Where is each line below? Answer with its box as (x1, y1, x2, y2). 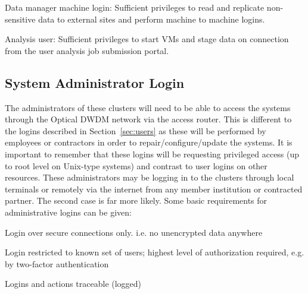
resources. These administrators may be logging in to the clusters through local (5, 171, 294, 184)
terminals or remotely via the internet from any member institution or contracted (5, 182, 303, 195)
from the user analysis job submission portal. (5, 44, 169, 56)
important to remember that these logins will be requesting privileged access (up (5, 147, 300, 160)
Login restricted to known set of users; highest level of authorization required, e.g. (5, 246, 304, 258)
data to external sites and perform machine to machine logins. (38, 12, 265, 25)
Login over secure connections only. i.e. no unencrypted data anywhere (5, 226, 263, 238)
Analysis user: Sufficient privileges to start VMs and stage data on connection (5, 33, 289, 45)
